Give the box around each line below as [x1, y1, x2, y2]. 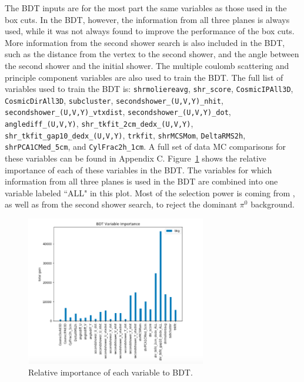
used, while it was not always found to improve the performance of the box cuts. [5, 25, 295, 37]
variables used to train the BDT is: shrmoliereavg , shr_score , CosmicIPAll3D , [5, 83, 293, 95]
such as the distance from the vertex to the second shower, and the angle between [5, 48, 299, 60]
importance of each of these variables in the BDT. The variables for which [5, 163, 272, 176]
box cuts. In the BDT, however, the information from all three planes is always [5, 13, 290, 25]
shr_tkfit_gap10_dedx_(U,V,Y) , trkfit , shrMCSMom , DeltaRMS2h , [5, 129, 246, 141]
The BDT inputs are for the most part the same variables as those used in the [5, 2, 287, 14]
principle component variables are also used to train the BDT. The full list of [5, 71, 283, 83]
